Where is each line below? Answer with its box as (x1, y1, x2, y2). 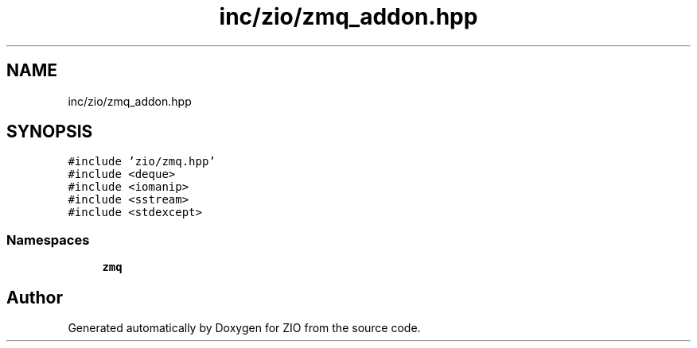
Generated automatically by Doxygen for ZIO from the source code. (68, 321, 421, 335)
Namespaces (6, 231, 90, 248)
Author (6, 287, 63, 307)
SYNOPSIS (6, 122, 93, 142)
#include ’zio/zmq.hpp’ (68, 155, 216, 168)
